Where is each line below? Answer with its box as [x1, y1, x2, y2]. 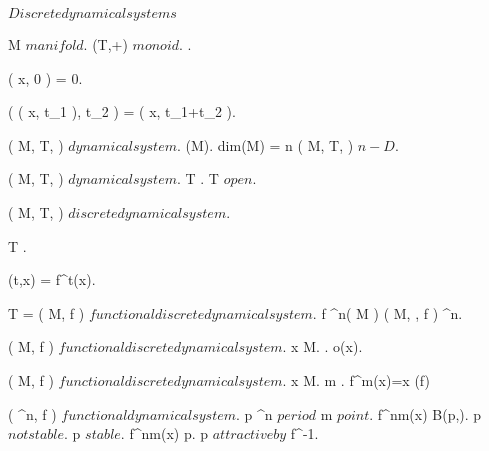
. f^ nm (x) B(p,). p [369, 403, 482, 424]
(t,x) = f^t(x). [8, 269, 96, 290]
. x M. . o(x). [282, 336, 363, 357]
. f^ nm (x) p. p [120, 423, 209, 444]
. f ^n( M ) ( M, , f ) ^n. [312, 302, 463, 323]
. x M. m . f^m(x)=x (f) [282, 369, 430, 390]
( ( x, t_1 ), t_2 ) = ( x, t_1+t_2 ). [8, 101, 236, 122]
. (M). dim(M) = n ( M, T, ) [176, 134, 354, 155]
